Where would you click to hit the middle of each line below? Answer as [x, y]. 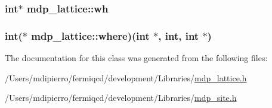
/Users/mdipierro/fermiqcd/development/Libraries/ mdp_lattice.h [126, 77]
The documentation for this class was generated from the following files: [136, 58]
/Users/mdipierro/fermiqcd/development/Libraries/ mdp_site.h [121, 98]
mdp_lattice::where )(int [90, 35]
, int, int [179, 35]
